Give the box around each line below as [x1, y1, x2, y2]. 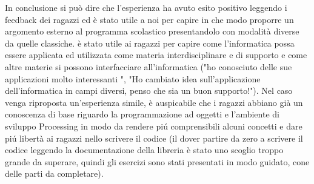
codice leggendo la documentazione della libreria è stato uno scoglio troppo [5, 143, 284, 156]
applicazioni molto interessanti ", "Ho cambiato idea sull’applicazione [5, 72, 261, 85]
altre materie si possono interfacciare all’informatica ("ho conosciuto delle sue [5, 60, 292, 73]
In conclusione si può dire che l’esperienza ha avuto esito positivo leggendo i [5, 1, 287, 13]
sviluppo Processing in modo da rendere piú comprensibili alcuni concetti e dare [5, 119, 302, 132]
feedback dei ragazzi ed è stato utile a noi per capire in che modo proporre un [5, 13, 294, 25]
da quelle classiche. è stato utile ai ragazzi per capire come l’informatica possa [5, 36, 295, 49]
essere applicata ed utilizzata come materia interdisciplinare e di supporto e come [5, 48, 307, 61]
